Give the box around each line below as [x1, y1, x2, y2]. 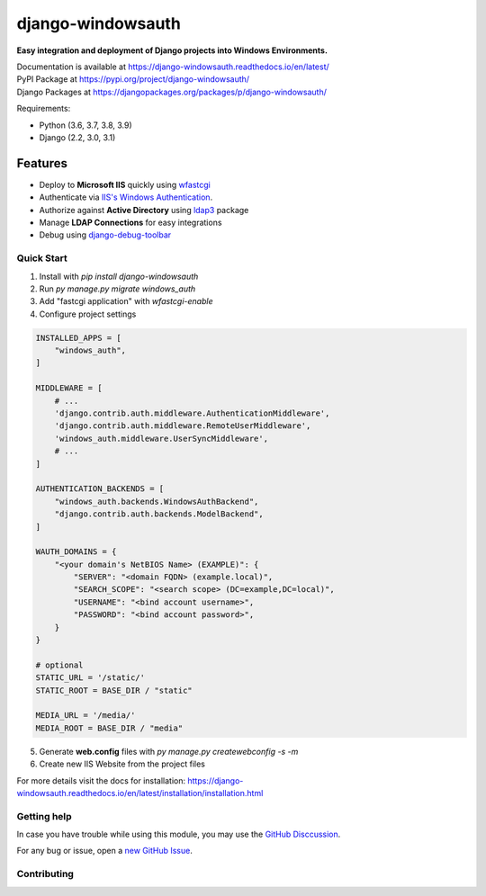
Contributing [16, 868, 74, 881]
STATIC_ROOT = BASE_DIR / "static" [35, 685, 193, 695]
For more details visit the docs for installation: [16, 775, 186, 786]
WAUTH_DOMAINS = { [35, 547, 117, 557]
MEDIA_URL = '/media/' [35, 711, 136, 721]
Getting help [16, 810, 72, 822]
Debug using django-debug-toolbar [39, 229, 172, 240]
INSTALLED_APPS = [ [35, 333, 121, 343]
